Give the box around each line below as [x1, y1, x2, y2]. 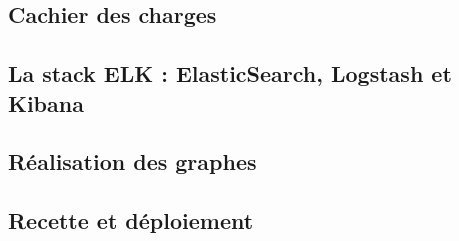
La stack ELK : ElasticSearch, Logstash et [8, 58, 452, 89]
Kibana [8, 87, 84, 118]
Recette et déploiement [8, 205, 254, 236]
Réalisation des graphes [8, 146, 257, 177]
